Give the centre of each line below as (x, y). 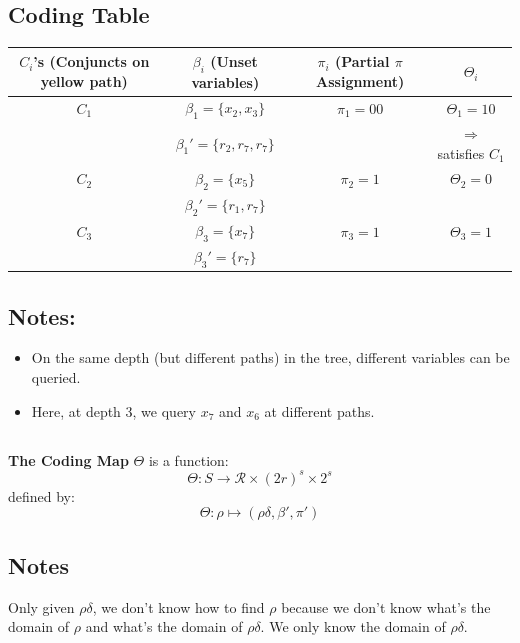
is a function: (188, 459)
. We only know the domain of (353, 626)
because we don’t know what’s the (386, 606)
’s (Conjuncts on (91, 61)
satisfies (461, 152)
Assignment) (360, 80)
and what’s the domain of (164, 626)
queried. (56, 377)
